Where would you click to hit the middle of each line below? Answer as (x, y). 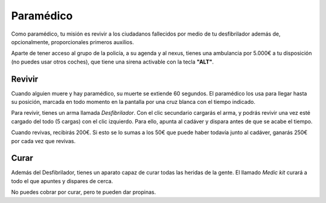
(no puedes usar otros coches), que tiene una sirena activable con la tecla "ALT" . (113, 62)
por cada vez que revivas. (43, 141)
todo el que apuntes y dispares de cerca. (62, 181)
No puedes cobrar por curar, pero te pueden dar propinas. (84, 192)
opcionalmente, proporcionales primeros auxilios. (72, 42)
